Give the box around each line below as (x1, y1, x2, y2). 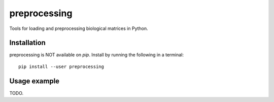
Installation (9, 39, 46, 47)
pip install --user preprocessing (18, 63, 104, 70)
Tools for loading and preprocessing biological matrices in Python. (9, 25, 148, 31)
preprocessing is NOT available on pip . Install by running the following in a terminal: (9, 52, 184, 58)
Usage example (9, 77, 60, 85)
